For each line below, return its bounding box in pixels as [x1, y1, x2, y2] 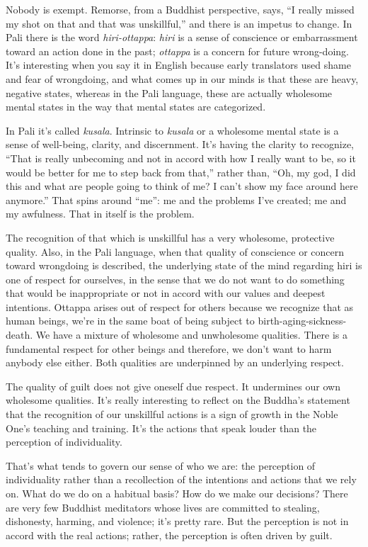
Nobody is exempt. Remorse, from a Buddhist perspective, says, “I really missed [6, 2, 355, 16]
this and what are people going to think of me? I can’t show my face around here [6, 179, 358, 193]
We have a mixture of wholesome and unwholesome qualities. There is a [35, 327, 347, 342]
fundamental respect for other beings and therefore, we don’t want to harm [6, 341, 332, 356]
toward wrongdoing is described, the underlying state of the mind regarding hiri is [6, 258, 362, 273]
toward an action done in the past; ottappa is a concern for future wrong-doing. [6, 43, 349, 58]
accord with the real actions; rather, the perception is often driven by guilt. [6, 527, 333, 542]
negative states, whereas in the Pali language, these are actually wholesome [6, 85, 333, 100]
